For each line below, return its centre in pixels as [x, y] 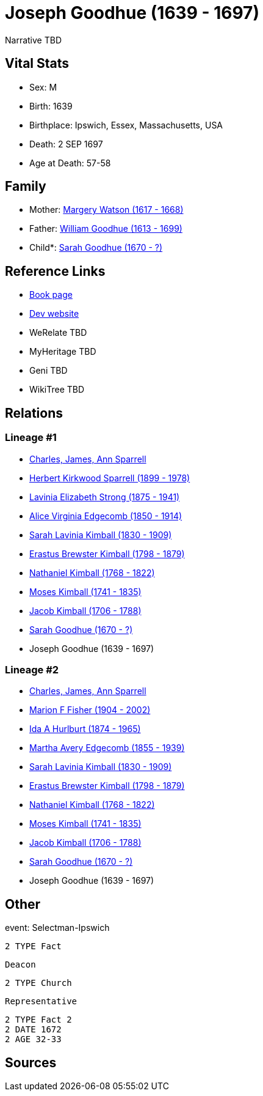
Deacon [20, 965]
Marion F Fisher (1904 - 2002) [90, 710]
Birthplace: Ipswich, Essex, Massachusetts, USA [126, 125]
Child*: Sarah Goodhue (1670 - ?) [96, 248]
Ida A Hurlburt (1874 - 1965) [85, 729]
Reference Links [55, 271]
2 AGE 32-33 [33, 1039]
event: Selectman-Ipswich [57, 928]
